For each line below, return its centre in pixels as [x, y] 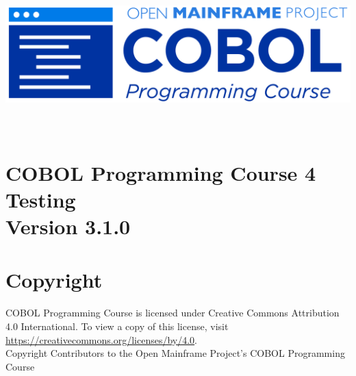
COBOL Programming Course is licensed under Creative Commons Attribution [173, 313]
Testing [41, 199]
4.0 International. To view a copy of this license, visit [117, 326]
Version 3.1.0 [68, 226]
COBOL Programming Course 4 [161, 172]
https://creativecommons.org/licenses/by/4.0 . [101, 339]
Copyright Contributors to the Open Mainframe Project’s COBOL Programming [175, 353]
